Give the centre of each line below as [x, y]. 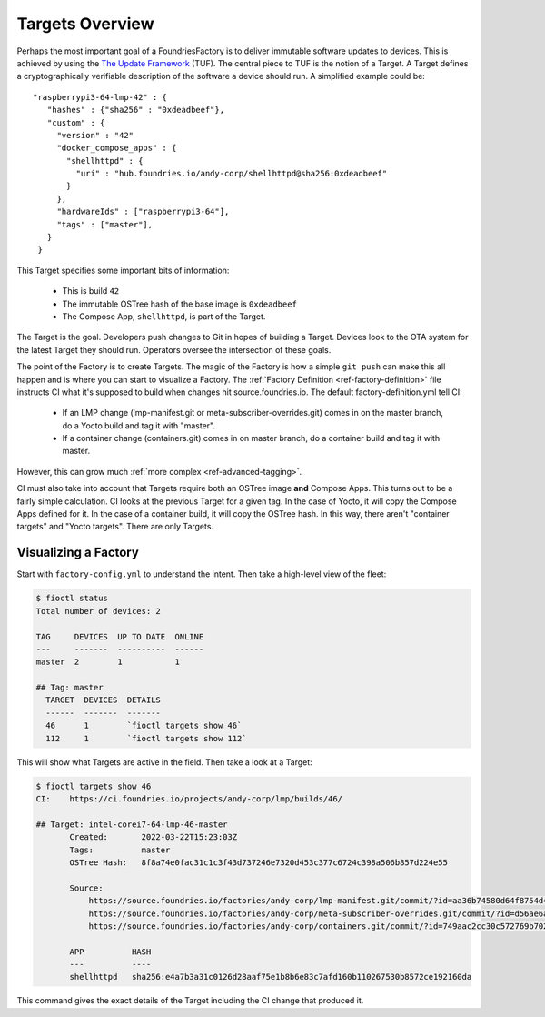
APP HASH [110, 952]
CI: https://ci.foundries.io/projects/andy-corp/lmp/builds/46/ [189, 799]
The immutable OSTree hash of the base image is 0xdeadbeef [179, 304]
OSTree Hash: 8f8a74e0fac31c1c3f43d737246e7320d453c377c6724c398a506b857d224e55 [259, 862]
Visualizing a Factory [78, 553]
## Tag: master [69, 688]
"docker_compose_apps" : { [117, 148]
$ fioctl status [72, 599]
